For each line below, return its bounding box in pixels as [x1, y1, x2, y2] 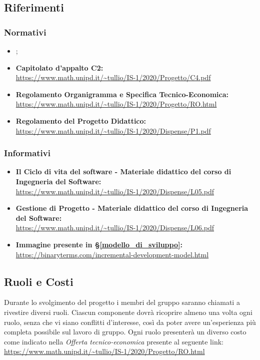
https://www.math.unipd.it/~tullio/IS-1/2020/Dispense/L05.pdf [15, 186, 214, 196]
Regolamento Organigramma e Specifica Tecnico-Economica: [15, 89, 228, 99]
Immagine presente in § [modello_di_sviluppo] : [15, 239, 182, 249]
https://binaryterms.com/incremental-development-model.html [15, 249, 209, 259]
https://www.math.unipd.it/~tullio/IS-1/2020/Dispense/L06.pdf [15, 222, 214, 233]
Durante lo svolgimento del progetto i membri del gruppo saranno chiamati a [4, 297, 240, 307]
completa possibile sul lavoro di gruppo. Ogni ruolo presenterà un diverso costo [4, 326, 246, 337]
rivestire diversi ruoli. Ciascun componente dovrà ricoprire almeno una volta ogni [4, 306, 252, 317]
